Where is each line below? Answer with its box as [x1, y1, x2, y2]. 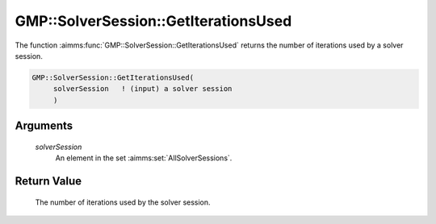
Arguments [15, 119, 73, 133]
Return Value [15, 174, 82, 188]
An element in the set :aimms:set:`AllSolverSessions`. [55, 153, 233, 163]
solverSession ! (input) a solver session [52, 85, 233, 93]
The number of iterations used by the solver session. [35, 197, 211, 207]
